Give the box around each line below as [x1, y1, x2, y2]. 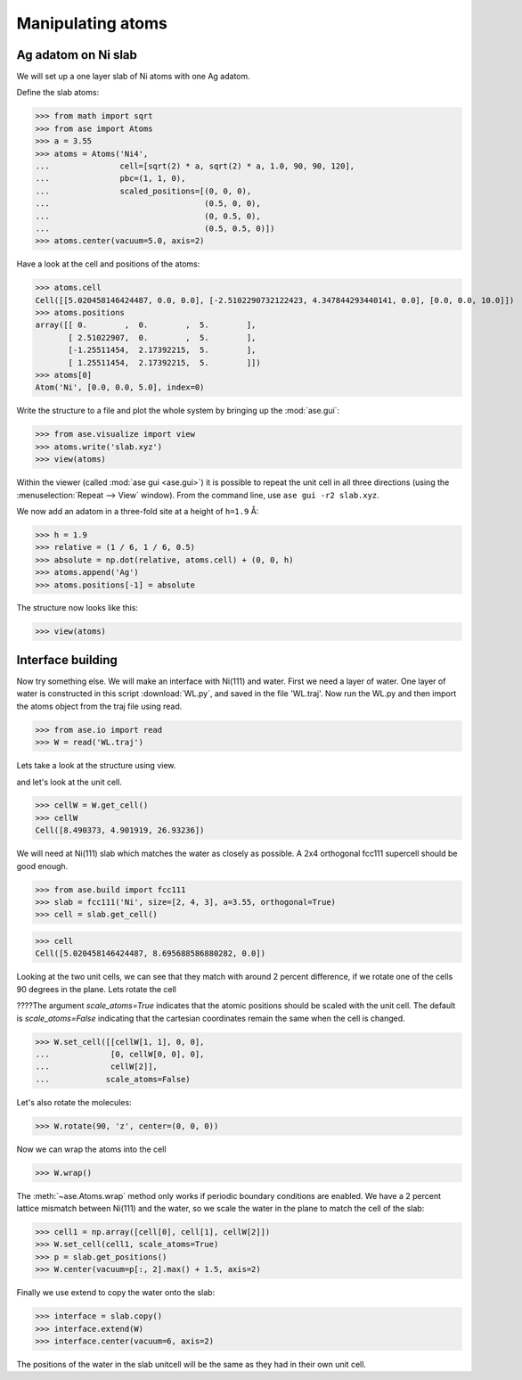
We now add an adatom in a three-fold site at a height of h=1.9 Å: [16, 505, 259, 516]
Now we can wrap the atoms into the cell [16, 1144, 167, 1154]
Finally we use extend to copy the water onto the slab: [16, 1287, 216, 1298]
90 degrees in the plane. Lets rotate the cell [16, 983, 177, 994]
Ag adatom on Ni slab [16, 47, 138, 62]
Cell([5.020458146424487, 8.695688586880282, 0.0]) [35, 949, 266, 958]
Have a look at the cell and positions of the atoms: [16, 259, 200, 269]
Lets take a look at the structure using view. [16, 760, 176, 771]
